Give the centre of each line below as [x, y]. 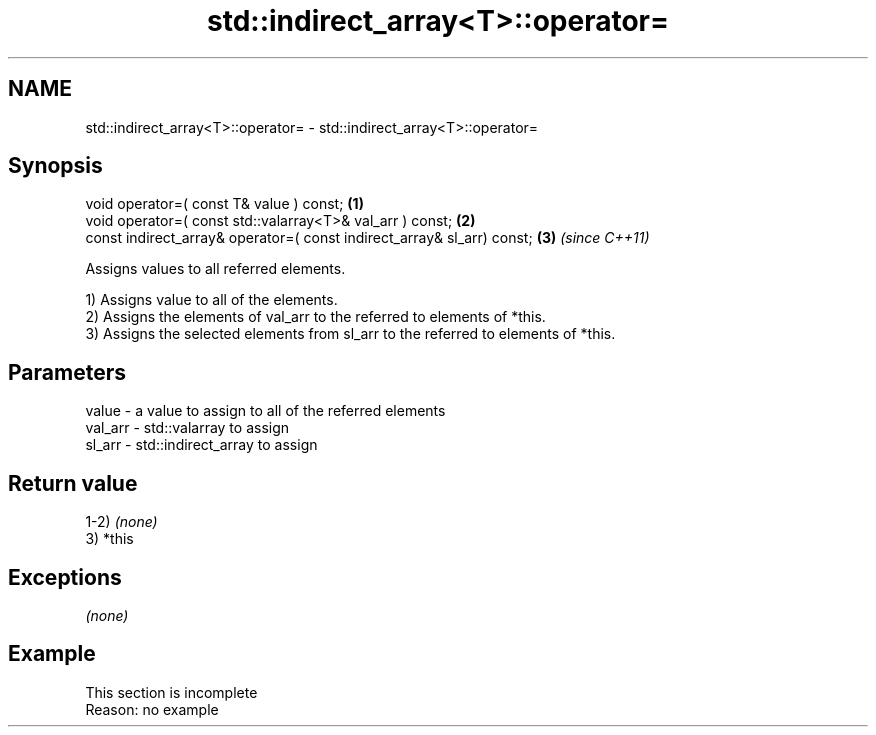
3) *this [109, 539]
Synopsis [55, 166]
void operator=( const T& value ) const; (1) [224, 204]
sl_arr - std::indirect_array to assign [201, 445]
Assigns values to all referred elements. [215, 269]
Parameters [67, 372]
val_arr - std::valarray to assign [187, 428]
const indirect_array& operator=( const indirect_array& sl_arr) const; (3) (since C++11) [367, 238]
